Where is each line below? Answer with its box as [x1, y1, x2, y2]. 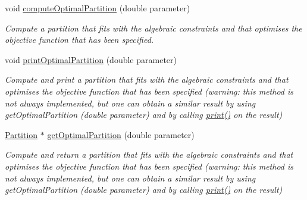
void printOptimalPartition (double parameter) [5, 53, 177, 65]
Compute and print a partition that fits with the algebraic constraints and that [5, 73, 289, 86]
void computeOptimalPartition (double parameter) [5, 2, 190, 14]
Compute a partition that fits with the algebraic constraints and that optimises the [5, 21, 302, 34]
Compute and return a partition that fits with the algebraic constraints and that [5, 148, 293, 161]
